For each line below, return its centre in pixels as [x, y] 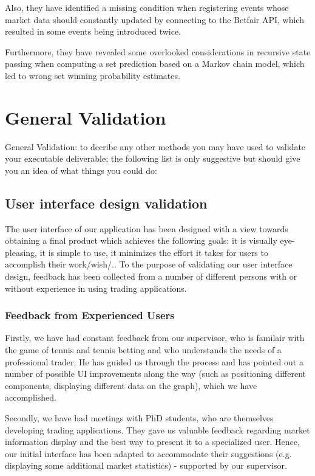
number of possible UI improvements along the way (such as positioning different [156, 374]
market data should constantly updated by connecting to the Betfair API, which [154, 19]
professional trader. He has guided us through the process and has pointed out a [154, 361]
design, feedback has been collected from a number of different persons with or [151, 276]
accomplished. [31, 397]
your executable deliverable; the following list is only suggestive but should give [153, 158]
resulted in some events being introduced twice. [93, 31]
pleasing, [21, 252]
